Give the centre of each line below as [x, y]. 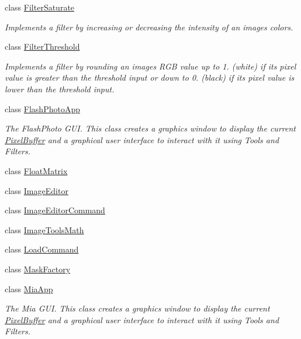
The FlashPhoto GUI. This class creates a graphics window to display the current [150, 128]
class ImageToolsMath [44, 229]
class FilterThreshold [42, 46]
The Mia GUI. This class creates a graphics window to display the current [137, 308]
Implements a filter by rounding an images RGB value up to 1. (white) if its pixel [150, 66]
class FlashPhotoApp [42, 108]
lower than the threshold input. [60, 89]
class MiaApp [29, 288]
